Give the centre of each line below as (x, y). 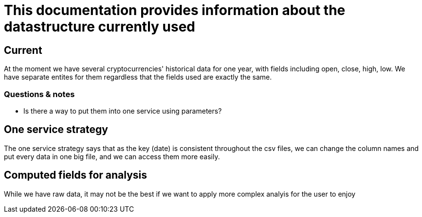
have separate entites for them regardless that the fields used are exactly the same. (138, 77)
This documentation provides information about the (175, 10)
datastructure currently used (100, 27)
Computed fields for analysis (76, 175)
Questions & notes (39, 94)
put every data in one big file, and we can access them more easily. (112, 156)
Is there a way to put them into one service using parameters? (123, 111)
